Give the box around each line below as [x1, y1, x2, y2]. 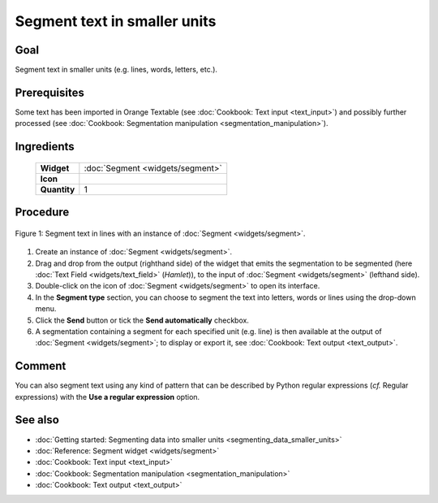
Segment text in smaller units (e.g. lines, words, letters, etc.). [15, 65, 218, 75]
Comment [15, 359, 67, 373]
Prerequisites [15, 85, 84, 99]
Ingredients [15, 140, 75, 154]
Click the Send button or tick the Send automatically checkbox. [35, 315, 249, 325]
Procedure [15, 206, 70, 219]
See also [15, 413, 60, 427]
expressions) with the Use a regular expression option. [15, 392, 200, 401]
